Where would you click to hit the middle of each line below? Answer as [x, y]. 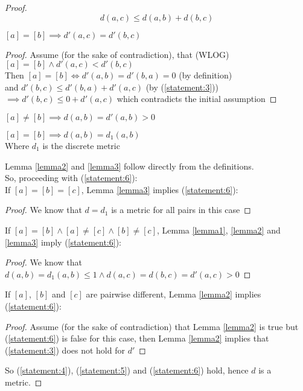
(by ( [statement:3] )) [182, 87]
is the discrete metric [81, 145]
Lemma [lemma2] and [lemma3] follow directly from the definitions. [129, 166]
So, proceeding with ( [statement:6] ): [71, 178]
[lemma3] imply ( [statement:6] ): [63, 242]
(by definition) [206, 75]
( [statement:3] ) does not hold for [65, 350]
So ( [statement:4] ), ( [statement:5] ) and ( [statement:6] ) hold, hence [127, 370]
